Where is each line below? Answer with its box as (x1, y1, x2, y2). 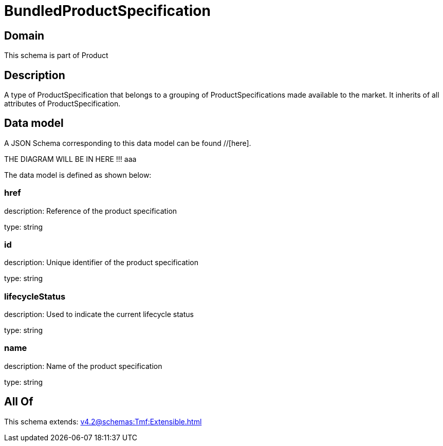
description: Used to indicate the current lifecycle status (4, 310, 194, 319)
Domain (4, 29, 45, 42)
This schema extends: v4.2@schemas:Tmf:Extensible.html (4, 417, 202, 426)
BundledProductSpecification (4, 2, 211, 20)
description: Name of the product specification (4, 361, 162, 370)
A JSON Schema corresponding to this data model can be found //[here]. (4, 138, 251, 147)
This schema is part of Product (4, 51, 108, 60)
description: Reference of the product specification (4, 206, 177, 215)
